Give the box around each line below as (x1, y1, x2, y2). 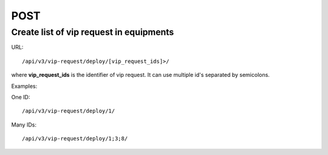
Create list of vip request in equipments (11, 27, 174, 38)
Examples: (11, 82, 38, 90)
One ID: (11, 93, 30, 101)
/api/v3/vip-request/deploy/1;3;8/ (22, 135, 128, 142)
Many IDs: (11, 121, 36, 128)
